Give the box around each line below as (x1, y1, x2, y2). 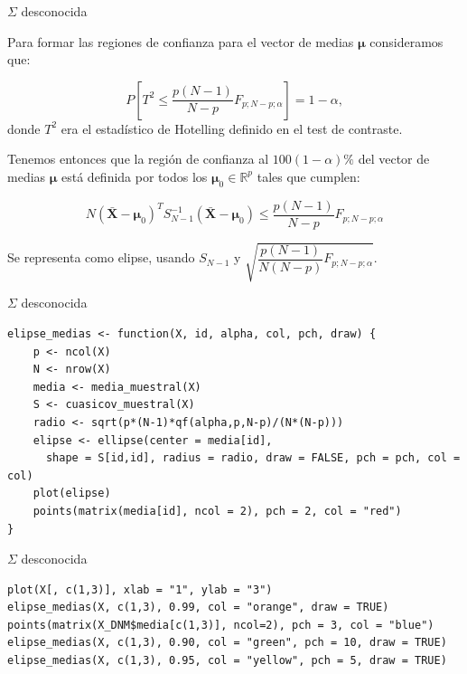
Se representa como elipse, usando (7, 248, 195, 267)
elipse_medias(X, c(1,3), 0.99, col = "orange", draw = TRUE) (7, 601, 389, 614)
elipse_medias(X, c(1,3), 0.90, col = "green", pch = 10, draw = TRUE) (7, 636, 447, 650)
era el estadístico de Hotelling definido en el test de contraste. (61, 119, 403, 138)
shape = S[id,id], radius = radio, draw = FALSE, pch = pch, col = (45, 451, 461, 465)
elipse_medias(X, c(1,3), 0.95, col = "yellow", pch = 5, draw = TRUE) (7, 654, 447, 668)
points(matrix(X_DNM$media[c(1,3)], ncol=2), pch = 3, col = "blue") (7, 618, 434, 631)
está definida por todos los (61, 166, 208, 185)
